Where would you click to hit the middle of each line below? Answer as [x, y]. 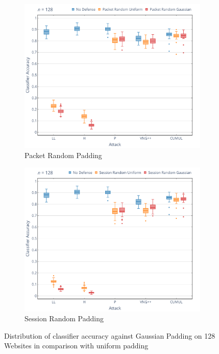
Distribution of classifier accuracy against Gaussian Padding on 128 [110, 335]
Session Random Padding [64, 318]
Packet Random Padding [63, 155]
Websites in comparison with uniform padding [76, 346]
